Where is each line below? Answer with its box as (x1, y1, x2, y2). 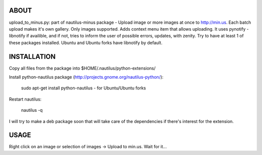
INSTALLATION (9, 52, 56, 61)
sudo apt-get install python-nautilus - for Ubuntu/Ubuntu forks (21, 85, 146, 91)
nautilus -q (21, 107, 43, 113)
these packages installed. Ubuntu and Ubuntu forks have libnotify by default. (9, 39, 163, 46)
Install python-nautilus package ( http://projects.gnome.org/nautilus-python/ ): (9, 74, 164, 80)
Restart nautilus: (9, 96, 42, 102)
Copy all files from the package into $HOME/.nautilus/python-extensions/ (9, 65, 156, 71)
